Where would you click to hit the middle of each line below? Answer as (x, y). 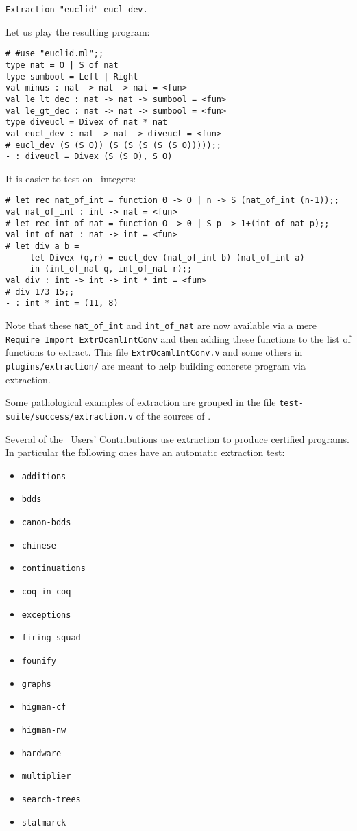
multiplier (46, 776)
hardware (41, 753)
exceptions (46, 615)
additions (44, 476)
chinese (39, 545)
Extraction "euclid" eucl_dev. (77, 10)
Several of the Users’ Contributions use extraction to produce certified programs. (177, 438)
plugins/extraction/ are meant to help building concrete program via (156, 365)
